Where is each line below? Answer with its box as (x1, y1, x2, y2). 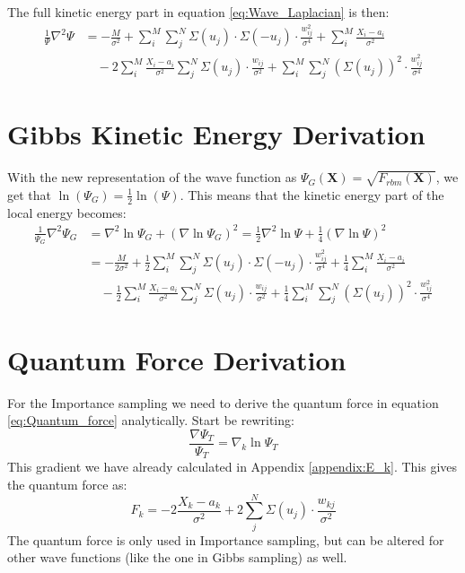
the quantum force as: (7, 474, 127, 493)
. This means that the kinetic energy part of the (180, 185, 444, 204)
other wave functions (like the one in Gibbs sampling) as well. (7, 548, 347, 567)
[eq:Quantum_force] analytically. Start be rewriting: (7, 411, 294, 430)
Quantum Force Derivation (7, 341, 347, 378)
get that (7, 185, 51, 204)
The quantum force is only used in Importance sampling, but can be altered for (7, 530, 444, 549)
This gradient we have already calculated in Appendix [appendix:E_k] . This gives (7, 457, 458, 476)
